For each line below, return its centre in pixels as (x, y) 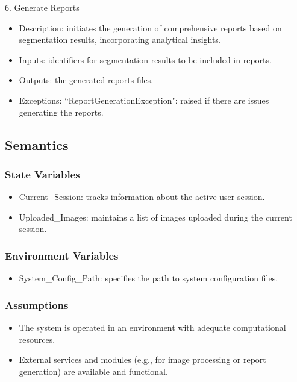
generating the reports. (61, 112)
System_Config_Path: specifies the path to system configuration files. (148, 278)
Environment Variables (62, 255)
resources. (37, 339)
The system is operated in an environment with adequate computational (152, 327)
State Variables (42, 174)
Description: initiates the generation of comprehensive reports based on (150, 27)
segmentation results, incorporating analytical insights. (120, 39)
